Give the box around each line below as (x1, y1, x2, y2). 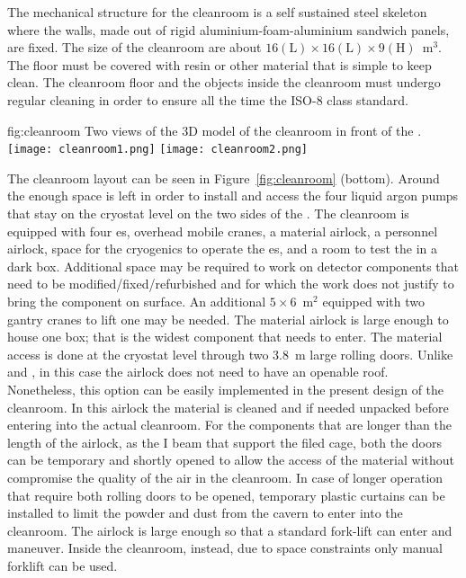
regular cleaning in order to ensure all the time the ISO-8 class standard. (7, 90, 408, 109)
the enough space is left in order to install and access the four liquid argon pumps (7, 186, 459, 205)
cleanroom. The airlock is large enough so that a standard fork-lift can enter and (7, 520, 453, 539)
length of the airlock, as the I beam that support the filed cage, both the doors (7, 432, 442, 451)
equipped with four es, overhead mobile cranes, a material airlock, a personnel (7, 221, 438, 240)
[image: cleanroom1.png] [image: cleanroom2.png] (7, 143, 308, 156)
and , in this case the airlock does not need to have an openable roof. (7, 362, 389, 381)
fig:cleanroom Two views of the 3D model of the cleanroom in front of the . (7, 120, 422, 139)
